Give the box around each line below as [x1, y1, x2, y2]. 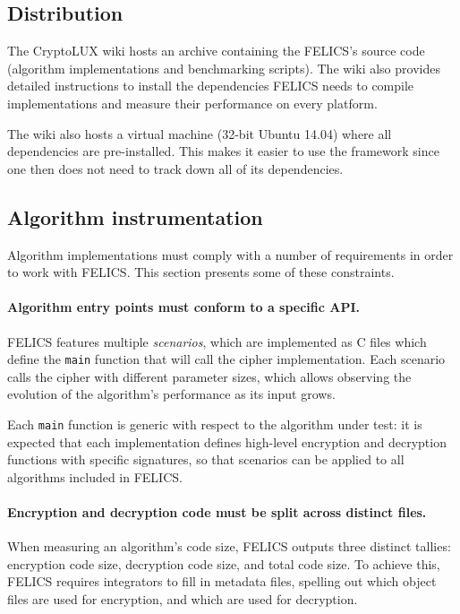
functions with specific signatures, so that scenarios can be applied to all [7, 450, 405, 469]
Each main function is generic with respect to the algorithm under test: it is [7, 414, 422, 433]
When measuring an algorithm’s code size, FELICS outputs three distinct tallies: [7, 537, 451, 556]
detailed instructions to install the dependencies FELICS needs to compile [7, 76, 414, 95]
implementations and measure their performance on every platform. [7, 93, 378, 112]
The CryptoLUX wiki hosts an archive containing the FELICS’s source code [7, 41, 425, 60]
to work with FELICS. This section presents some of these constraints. [7, 263, 395, 281]
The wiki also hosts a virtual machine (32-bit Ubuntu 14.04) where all [7, 124, 392, 143]
